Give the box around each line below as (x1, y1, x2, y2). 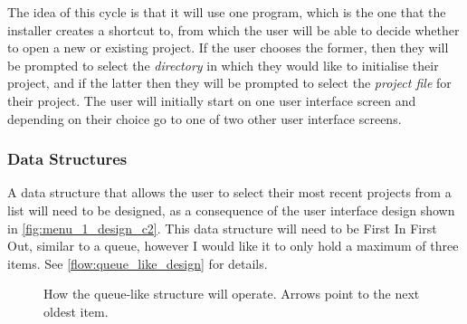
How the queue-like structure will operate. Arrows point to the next (43, 284, 420, 303)
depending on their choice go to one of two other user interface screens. (7, 109, 402, 128)
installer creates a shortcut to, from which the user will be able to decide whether (7, 20, 460, 39)
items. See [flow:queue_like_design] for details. (7, 253, 268, 272)
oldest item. (43, 301, 109, 320)
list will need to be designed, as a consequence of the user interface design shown (7, 200, 455, 219)
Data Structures (7, 148, 128, 170)
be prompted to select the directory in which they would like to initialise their (7, 55, 439, 74)
